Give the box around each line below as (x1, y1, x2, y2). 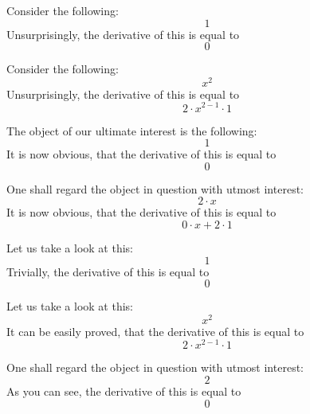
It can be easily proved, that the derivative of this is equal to (6, 322, 304, 339)
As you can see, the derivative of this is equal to (6, 383, 241, 400)
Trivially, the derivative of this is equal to (6, 263, 210, 279)
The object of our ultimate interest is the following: (6, 122, 257, 139)
